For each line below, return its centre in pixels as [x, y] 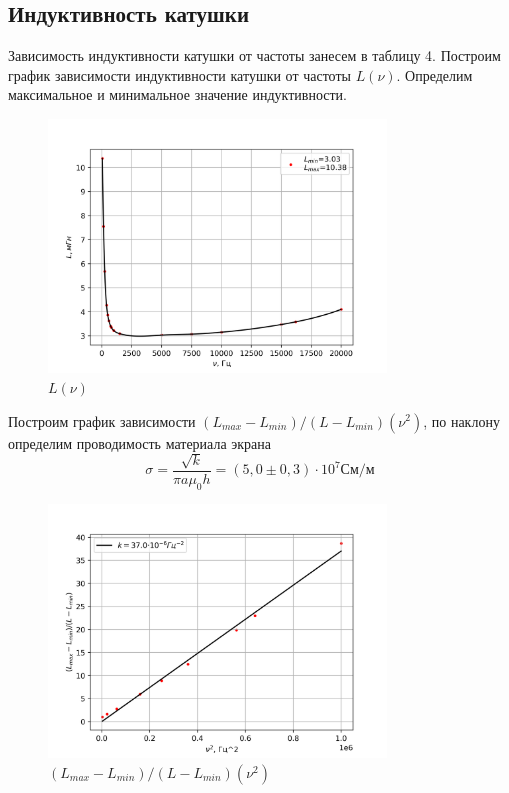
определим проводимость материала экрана [140, 442]
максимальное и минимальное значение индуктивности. [177, 94]
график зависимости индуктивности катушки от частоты [179, 74]
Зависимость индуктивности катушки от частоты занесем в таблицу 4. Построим [254, 55]
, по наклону [461, 420]
